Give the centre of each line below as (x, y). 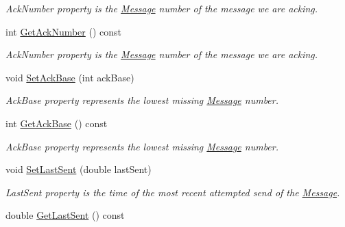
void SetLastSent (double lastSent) (79, 169)
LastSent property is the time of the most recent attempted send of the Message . (173, 192)
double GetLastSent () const (65, 215)
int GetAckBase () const (57, 123)
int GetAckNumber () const (64, 31)
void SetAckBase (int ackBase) (70, 77)
